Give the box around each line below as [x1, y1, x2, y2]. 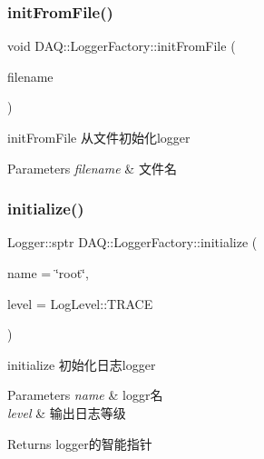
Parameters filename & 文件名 [7, 158, 177, 177]
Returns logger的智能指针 [7, 434, 152, 453]
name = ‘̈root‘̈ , [7, 264, 89, 282]
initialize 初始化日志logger [7, 354, 156, 374]
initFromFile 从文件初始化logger [7, 128, 191, 146]
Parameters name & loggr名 [7, 385, 163, 404]
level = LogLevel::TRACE [7, 294, 153, 313]
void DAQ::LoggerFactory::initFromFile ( [7, 36, 236, 55]
